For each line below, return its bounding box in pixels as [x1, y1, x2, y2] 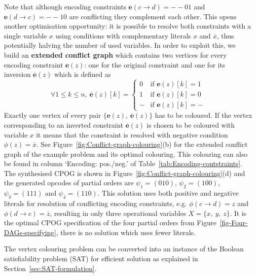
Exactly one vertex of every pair [4, 110, 101, 120]
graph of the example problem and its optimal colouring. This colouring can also [4, 148, 248, 159]
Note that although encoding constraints [4, 1, 126, 11]
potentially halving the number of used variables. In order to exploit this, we [4, 40, 236, 50]
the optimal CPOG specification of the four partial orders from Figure [4, 217, 217, 228]
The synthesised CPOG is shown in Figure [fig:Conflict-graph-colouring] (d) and [4, 168, 245, 178]
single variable [4, 30, 47, 40]
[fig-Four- [219, 217, 248, 228]
